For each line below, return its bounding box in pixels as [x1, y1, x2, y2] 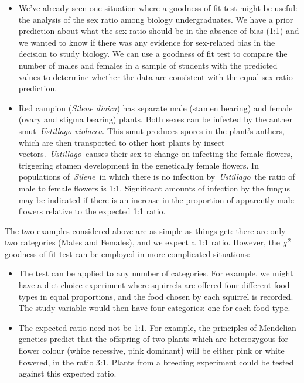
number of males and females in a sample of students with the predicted [18, 59, 278, 71]
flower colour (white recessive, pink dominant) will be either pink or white [18, 344, 285, 357]
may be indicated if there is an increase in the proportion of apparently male [18, 193, 294, 206]
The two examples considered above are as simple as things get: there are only [5, 224, 286, 237]
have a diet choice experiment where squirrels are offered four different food [18, 279, 290, 291]
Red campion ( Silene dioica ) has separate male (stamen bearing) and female [18, 101, 293, 114]
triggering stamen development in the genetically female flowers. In [18, 159, 259, 171]
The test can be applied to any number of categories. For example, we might [18, 267, 293, 279]
